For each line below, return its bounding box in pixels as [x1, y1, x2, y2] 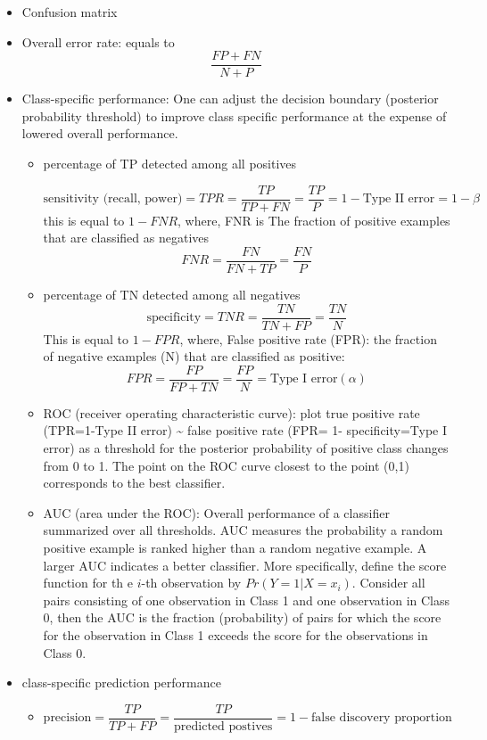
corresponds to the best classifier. [43, 473, 226, 492]
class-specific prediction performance [21, 673, 221, 692]
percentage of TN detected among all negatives [43, 284, 301, 303]
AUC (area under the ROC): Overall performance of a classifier [43, 503, 390, 522]
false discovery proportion [311, 711, 452, 725]
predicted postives [174, 719, 273, 733]
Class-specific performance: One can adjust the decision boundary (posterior [21, 89, 439, 108]
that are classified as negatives [43, 228, 210, 247]
